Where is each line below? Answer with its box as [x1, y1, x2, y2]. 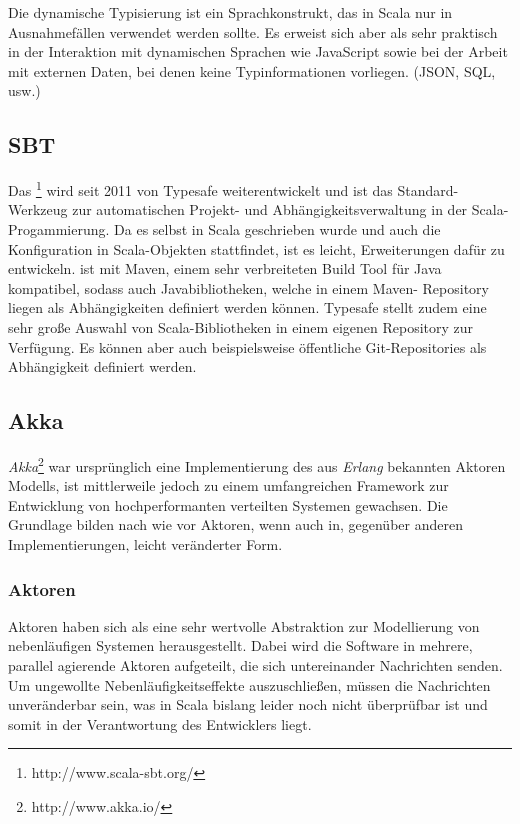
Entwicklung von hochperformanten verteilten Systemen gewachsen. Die [8, 494, 448, 515]
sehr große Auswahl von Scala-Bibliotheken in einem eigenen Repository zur [8, 316, 474, 337]
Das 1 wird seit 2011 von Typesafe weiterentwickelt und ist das [8, 177, 393, 200]
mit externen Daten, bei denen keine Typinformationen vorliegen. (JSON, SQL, [8, 60, 496, 81]
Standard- [397, 179, 459, 200]
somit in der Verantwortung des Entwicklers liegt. [8, 713, 312, 734]
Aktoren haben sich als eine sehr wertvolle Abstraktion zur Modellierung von [8, 615, 480, 636]
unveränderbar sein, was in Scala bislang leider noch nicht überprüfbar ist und [8, 694, 488, 715]
